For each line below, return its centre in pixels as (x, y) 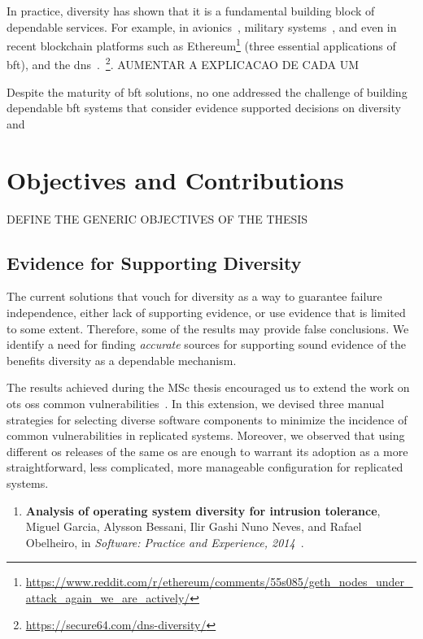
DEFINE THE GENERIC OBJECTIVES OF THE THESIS (157, 218)
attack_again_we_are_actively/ (108, 597)
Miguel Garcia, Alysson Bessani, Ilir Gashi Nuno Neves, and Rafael (194, 526)
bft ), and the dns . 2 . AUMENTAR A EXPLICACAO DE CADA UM (183, 63)
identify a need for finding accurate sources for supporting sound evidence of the (207, 344)
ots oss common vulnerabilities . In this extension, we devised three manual (196, 403)
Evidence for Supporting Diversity (154, 262)
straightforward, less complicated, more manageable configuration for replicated (205, 467)
